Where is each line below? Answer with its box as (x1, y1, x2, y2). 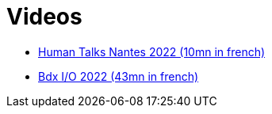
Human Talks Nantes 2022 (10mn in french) (38, 44, 266, 59)
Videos (6, 3, 82, 30)
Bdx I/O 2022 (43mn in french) (38, 69, 199, 83)
